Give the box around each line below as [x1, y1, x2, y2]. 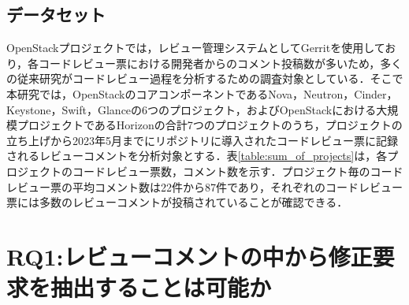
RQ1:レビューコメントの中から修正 [6, 240, 373, 272]
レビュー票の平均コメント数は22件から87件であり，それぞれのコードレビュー [6, 178, 403, 195]
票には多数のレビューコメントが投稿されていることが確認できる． [6, 194, 348, 210]
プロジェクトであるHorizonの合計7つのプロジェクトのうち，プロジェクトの [17, 117, 403, 133]
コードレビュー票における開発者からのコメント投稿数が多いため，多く [39, 54, 403, 71]
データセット [6, 2, 106, 27]
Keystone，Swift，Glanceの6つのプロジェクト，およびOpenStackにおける [6, 101, 377, 117]
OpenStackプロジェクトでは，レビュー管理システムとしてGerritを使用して [6, 39, 385, 56]
